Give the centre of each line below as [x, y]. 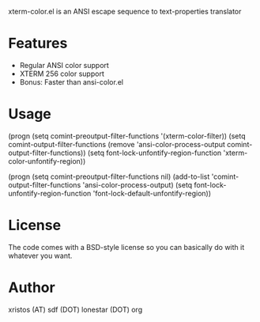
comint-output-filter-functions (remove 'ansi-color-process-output [117, 144]
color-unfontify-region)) [47, 161]
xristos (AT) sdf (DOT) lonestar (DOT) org [75, 309]
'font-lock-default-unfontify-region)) [152, 193]
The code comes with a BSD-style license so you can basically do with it [126, 247]
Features [38, 44]
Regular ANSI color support [64, 65]
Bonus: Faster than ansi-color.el [72, 81]
